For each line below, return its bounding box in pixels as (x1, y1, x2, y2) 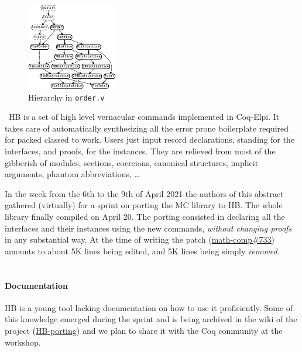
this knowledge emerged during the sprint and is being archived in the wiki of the (5, 313, 297, 325)
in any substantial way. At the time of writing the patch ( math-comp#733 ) (5, 233, 275, 246)
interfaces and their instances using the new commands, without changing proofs (5, 222, 292, 234)
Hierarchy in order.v (28, 91, 105, 103)
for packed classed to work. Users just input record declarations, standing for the (5, 133, 295, 146)
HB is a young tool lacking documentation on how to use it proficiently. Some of (5, 301, 293, 313)
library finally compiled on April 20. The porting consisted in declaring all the (5, 210, 285, 222)
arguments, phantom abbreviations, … (5, 168, 140, 180)
